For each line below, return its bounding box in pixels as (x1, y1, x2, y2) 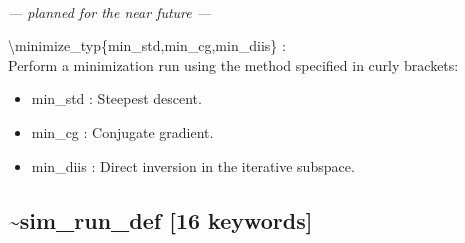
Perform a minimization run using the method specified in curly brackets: (8, 54, 459, 75)
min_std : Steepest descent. (31, 88, 202, 109)
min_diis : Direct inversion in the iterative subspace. (31, 155, 355, 176)
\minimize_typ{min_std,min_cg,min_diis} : (8, 35, 286, 56)
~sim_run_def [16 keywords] (8, 204, 313, 235)
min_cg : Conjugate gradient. (31, 121, 214, 142)
